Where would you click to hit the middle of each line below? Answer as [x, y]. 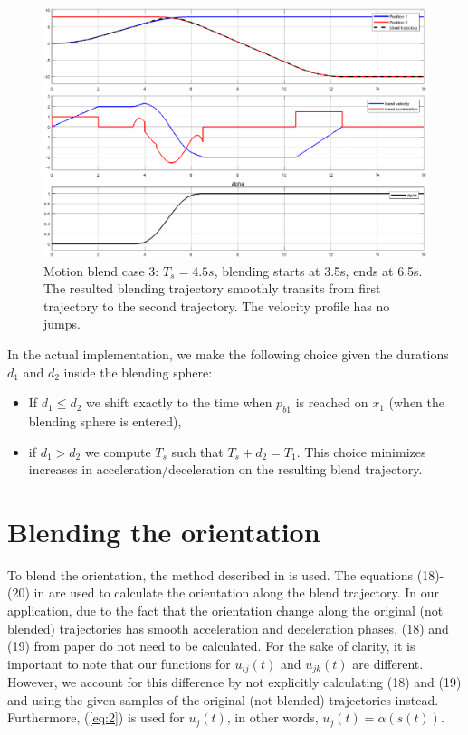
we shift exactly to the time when [179, 402]
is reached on [332, 402]
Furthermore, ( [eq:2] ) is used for [96, 717]
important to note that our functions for [119, 663]
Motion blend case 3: [101, 270]
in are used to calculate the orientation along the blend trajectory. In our [237, 592]
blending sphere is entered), [105, 420]
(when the [417, 402]
